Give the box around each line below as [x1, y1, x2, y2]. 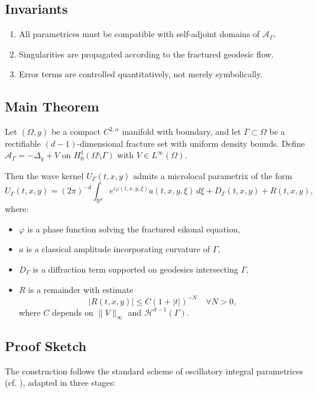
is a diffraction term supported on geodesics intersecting [32, 263, 238, 275]
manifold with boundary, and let [122, 125, 241, 138]
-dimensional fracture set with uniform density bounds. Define [77, 137, 305, 149]
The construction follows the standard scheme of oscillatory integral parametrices [5, 364, 303, 377]
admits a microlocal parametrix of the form [133, 169, 292, 182]
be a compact [51, 125, 101, 138]
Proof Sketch [5, 336, 87, 355]
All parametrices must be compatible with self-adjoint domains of [19, 28, 260, 40]
